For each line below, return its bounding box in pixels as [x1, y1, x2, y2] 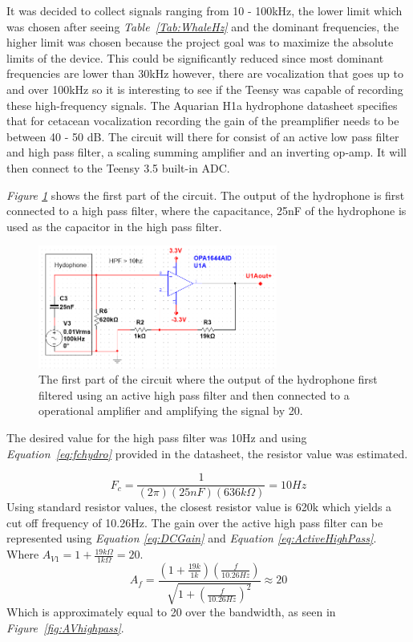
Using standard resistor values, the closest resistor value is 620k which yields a [6, 498, 392, 515]
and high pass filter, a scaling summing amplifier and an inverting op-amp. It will [6, 144, 407, 160]
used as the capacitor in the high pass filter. [6, 217, 222, 234]
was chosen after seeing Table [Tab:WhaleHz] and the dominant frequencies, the [6, 18, 399, 35]
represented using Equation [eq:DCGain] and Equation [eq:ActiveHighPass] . [6, 530, 377, 547]
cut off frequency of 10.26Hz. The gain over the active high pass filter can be [6, 514, 383, 530]
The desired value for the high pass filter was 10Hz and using [6, 429, 307, 446]
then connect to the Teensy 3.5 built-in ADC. [6, 159, 230, 176]
